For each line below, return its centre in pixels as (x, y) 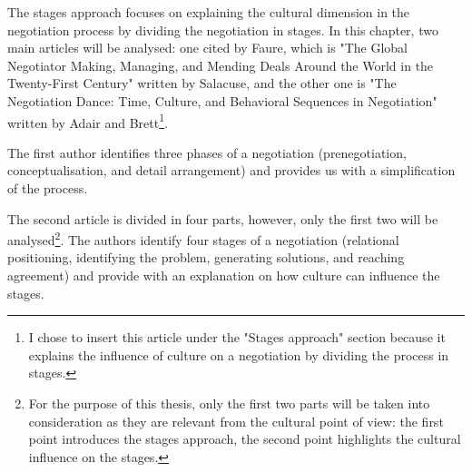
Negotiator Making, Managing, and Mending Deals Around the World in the (221, 65)
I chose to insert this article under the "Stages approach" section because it (237, 337)
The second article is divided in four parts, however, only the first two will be (223, 218)
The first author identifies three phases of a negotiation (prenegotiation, (207, 152)
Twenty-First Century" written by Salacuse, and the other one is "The (202, 83)
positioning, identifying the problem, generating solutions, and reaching (206, 257)
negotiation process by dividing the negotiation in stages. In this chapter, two (223, 29)
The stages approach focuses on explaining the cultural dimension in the (209, 12)
